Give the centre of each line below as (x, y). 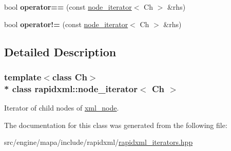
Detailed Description (60, 51)
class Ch (70, 77)
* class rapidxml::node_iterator (71, 88)
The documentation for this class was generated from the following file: (116, 125)
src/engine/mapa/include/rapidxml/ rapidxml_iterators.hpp (99, 142)
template (23, 77)
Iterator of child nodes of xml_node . (62, 108)
